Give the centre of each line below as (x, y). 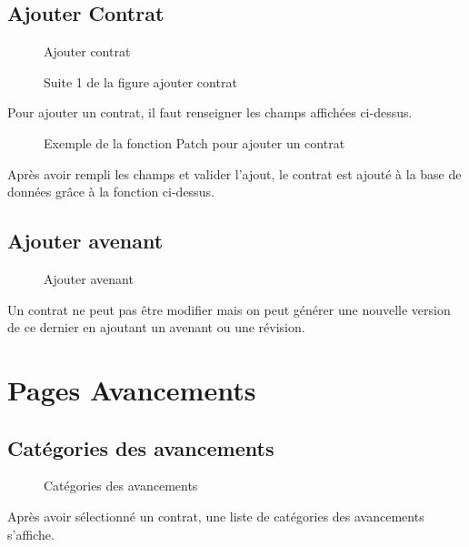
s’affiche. (31, 534)
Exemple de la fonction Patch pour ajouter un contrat (195, 142)
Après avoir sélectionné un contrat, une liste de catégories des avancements (216, 516)
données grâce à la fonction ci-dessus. (111, 192)
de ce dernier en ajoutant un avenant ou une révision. (156, 327)
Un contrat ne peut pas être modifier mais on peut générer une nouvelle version (229, 309)
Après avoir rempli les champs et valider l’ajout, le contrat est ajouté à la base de (234, 173)
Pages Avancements (132, 389)
